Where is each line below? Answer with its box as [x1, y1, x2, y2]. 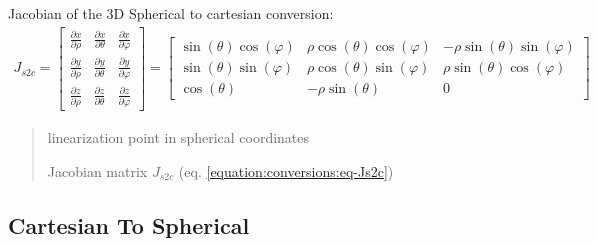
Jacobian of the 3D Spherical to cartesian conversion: [8, 3, 334, 23]
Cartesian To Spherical [8, 209, 250, 240]
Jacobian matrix [47, 160, 148, 181]
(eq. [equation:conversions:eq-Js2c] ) [178, 160, 394, 181]
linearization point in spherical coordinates [47, 127, 310, 147]
